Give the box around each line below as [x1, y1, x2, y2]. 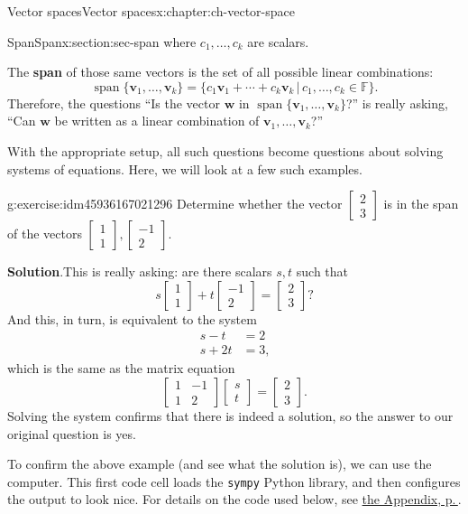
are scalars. [247, 32, 309, 51]
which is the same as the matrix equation [7, 359, 235, 378]
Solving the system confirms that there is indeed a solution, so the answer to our [7, 407, 454, 425]
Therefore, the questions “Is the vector [7, 93, 220, 112]
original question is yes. [7, 424, 136, 443]
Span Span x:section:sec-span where [7, 32, 197, 51]
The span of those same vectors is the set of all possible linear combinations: [7, 62, 434, 81]
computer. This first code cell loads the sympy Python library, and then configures [7, 472, 461, 491]
